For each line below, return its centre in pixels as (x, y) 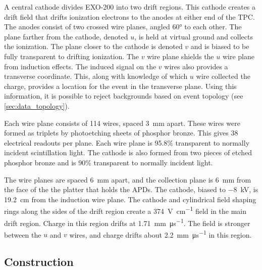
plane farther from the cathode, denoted (66, 36)
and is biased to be (220, 46)
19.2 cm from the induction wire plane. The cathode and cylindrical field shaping (130, 199)
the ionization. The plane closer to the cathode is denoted (93, 46)
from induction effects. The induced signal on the (80, 66)
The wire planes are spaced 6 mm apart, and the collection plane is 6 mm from (128, 179)
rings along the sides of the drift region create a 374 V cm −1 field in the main (125, 210)
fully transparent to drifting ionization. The (72, 56)
